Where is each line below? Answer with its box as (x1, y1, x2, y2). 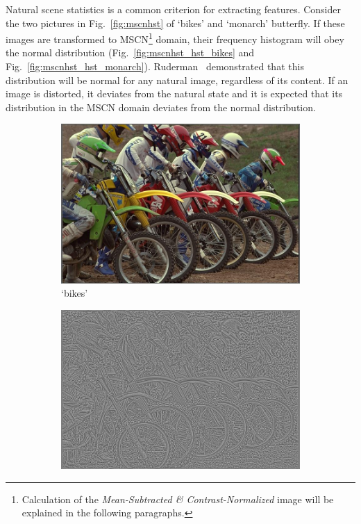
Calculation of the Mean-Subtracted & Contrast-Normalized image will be (22, 491, 334, 506)
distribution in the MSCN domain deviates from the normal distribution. (6, 99, 316, 114)
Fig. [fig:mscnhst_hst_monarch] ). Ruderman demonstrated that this (6, 59, 304, 74)
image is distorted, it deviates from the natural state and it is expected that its (6, 86, 343, 101)
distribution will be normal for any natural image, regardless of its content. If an (6, 72, 349, 87)
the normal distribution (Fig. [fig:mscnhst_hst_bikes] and (6, 45, 255, 60)
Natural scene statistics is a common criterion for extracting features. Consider (6, 2, 341, 16)
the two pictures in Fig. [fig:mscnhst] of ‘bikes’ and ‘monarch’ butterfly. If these (6, 15, 345, 30)
